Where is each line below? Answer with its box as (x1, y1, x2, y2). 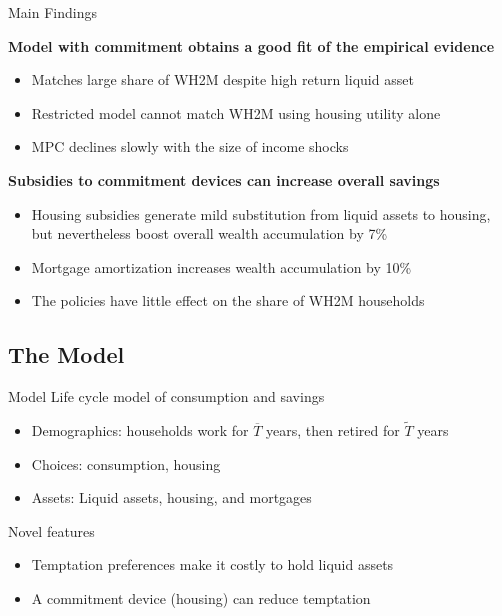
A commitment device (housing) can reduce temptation (31, 587, 371, 608)
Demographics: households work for (31, 419, 249, 440)
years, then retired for (266, 419, 400, 440)
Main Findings (8, 2, 97, 22)
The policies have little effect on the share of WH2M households (31, 290, 425, 311)
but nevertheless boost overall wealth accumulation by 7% (31, 223, 388, 244)
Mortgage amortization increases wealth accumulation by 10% (31, 256, 412, 277)
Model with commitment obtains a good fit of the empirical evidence (8, 35, 495, 56)
